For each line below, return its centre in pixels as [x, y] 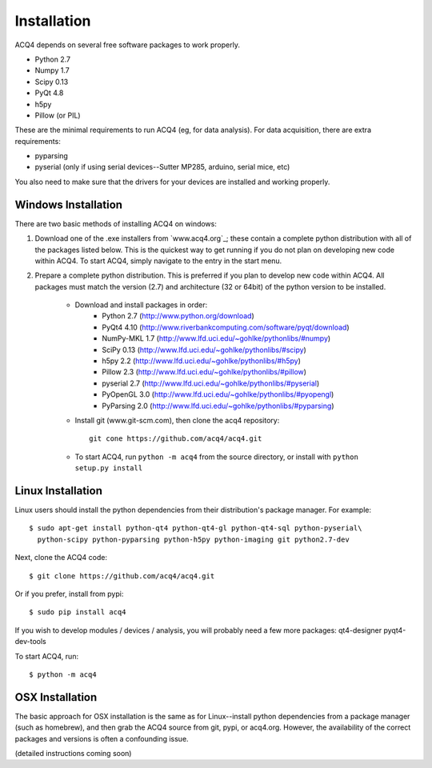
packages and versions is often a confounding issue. [102, 738]
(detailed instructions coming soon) [73, 754]
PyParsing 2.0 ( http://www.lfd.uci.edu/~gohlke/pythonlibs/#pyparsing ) [218, 406]
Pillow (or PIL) [58, 115]
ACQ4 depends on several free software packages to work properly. [127, 45]
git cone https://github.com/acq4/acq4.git [176, 439]
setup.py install [109, 468]
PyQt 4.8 [49, 93]
